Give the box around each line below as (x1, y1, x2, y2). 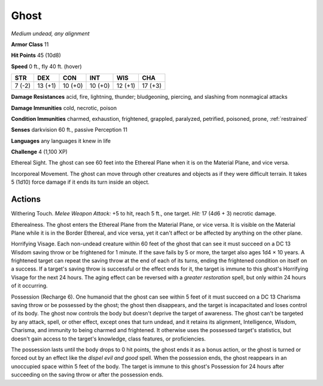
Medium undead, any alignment (11, 30, 90, 37)
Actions (11, 194, 41, 205)
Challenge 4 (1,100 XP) (11, 148, 68, 156)
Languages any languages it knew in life (11, 137, 111, 144)
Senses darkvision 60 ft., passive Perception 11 (11, 126, 128, 133)
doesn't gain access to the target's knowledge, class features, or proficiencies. (11, 335, 206, 342)
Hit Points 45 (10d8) (11, 51, 61, 59)
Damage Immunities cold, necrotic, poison (11, 104, 117, 111)
